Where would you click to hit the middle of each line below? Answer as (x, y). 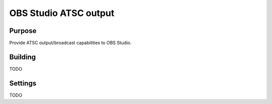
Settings (23, 83)
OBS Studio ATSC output (62, 13)
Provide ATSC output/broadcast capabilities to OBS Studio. (71, 43)
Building (23, 57)
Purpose (23, 31)
